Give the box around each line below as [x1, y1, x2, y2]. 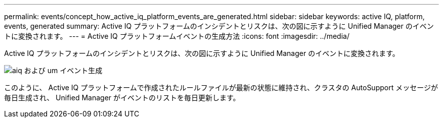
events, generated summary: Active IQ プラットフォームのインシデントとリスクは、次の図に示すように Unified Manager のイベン [4, 22, 434, 30]
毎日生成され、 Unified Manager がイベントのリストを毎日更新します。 [4, 93, 240, 102]
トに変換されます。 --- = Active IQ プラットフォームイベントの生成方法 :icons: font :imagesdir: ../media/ [4, 32, 349, 40]
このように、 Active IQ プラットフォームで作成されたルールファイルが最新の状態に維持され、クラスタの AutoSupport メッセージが [4, 83, 438, 92]
